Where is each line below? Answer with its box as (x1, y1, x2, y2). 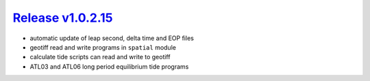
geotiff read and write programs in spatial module (29, 43, 176, 51)
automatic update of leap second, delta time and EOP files (29, 34, 195, 42)
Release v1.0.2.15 (12, 10, 113, 25)
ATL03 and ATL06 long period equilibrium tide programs (29, 62, 189, 71)
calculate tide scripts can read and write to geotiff (29, 53, 171, 61)
